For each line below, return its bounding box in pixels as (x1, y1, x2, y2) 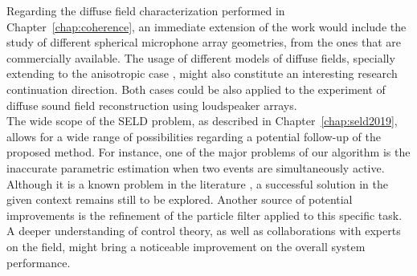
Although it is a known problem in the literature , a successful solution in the (6, 175, 388, 192)
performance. (6, 254, 71, 270)
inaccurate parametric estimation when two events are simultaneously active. (6, 159, 385, 176)
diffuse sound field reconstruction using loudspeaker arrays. (6, 96, 297, 113)
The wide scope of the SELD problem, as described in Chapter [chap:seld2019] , (6, 112, 398, 129)
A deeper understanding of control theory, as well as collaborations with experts (6, 222, 401, 239)
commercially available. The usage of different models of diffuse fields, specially (6, 49, 395, 66)
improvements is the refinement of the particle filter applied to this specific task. (6, 206, 403, 223)
